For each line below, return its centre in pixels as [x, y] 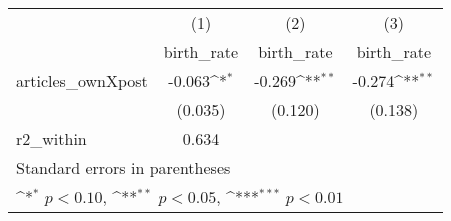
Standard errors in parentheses [123, 167]
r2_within [51, 138]
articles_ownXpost [82, 80]
